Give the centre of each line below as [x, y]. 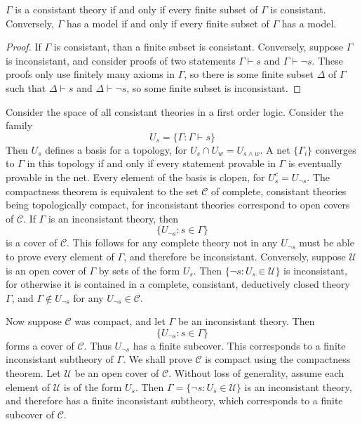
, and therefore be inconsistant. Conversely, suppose [235, 256]
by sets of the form [139, 270]
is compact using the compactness [278, 359]
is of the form [93, 386]
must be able [327, 243]
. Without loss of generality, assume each [256, 373]
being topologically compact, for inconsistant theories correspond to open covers [178, 205]
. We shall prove [157, 359]
